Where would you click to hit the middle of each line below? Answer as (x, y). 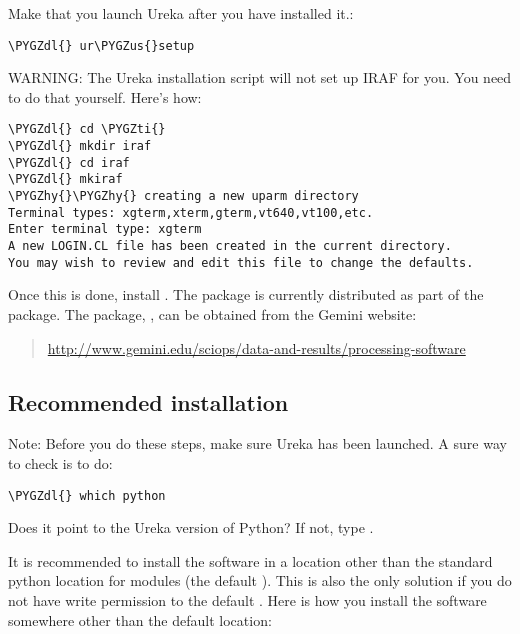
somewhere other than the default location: (140, 619)
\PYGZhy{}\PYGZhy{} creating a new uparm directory (183, 196)
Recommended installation (148, 401)
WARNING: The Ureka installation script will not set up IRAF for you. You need (260, 77)
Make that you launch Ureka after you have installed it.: (181, 13)
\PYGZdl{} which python (87, 495)
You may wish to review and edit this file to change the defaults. (241, 262)
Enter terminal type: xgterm (105, 229)
